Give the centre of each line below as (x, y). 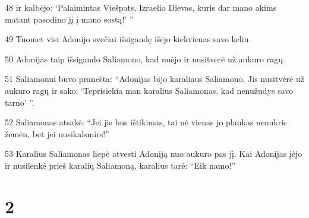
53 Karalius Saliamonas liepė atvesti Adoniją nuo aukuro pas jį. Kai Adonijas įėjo (154, 154)
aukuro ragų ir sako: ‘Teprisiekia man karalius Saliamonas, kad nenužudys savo (149, 90)
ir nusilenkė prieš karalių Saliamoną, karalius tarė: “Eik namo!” (120, 165)
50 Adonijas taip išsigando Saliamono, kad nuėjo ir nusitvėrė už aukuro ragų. (145, 59)
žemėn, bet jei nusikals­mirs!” (57, 133)
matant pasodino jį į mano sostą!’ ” (69, 19)
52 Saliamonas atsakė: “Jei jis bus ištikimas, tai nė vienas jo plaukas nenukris (146, 122)
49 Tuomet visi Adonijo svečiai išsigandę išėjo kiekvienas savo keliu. (128, 39)
